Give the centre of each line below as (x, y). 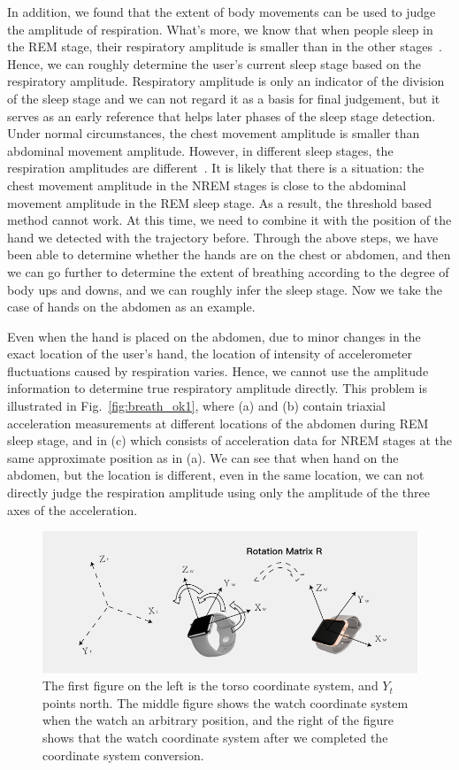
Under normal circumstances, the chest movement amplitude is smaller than (214, 133)
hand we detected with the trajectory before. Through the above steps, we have (223, 237)
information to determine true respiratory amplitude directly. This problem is (218, 388)
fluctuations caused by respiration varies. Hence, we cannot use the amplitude (218, 370)
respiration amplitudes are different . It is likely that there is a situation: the (216, 168)
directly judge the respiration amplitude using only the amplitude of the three (218, 493)
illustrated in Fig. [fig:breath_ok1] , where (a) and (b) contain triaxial (196, 406)
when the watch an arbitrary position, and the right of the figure (218, 720)
